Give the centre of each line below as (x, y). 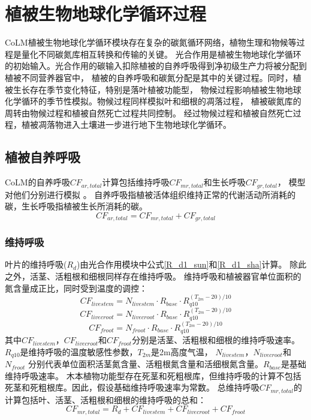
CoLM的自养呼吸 (37, 182)
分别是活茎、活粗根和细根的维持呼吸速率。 (216, 340)
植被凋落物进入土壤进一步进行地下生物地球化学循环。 (126, 124)
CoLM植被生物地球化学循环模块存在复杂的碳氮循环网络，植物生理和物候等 (151, 42)
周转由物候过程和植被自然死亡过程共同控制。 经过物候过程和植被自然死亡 (149, 112)
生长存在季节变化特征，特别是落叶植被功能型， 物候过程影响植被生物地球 (157, 89)
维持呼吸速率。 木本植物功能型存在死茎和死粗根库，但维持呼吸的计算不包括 (153, 375)
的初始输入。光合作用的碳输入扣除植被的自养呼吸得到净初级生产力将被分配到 (156, 66)
